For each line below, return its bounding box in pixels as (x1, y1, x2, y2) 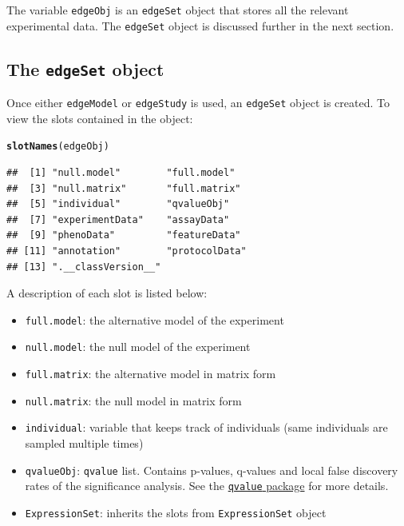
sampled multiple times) (25, 435, 144, 452)
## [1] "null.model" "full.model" (6, 167, 236, 178)
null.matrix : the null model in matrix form (25, 392, 242, 408)
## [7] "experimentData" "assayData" (6, 213, 230, 225)
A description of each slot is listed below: (6, 285, 208, 301)
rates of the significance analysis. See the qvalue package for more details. (25, 477, 389, 494)
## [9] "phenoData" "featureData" (6, 229, 241, 241)
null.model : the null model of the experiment (25, 338, 251, 355)
